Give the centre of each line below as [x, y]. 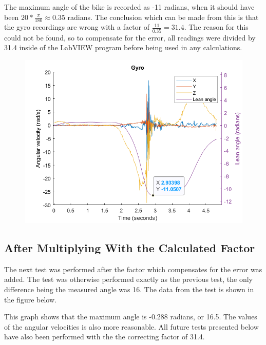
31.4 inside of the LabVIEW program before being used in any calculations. [123, 47]
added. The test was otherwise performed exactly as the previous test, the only [128, 279]
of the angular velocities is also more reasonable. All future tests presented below [131, 326]
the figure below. [30, 299]
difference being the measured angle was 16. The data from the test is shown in [129, 289]
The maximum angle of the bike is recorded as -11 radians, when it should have [129, 7]
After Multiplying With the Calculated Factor [130, 247]
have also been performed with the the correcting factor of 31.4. [104, 337]
